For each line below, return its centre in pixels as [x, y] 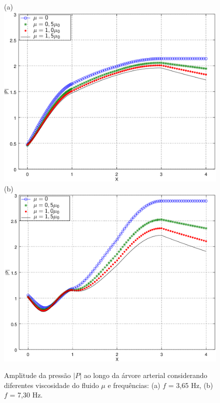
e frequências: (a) [134, 385]
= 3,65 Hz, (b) [190, 385]
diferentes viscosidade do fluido [51, 385]
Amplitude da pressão [37, 375]
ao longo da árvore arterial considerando [145, 375]
